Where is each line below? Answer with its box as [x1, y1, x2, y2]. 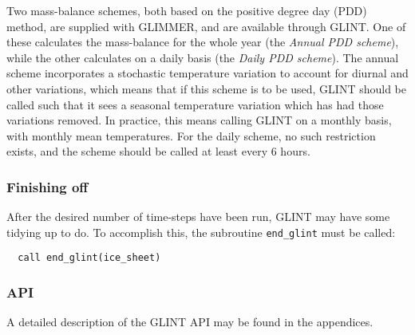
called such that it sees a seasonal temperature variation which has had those [6, 96, 384, 112]
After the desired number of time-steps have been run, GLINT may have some [6, 208, 390, 225]
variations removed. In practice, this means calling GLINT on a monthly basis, [6, 112, 392, 128]
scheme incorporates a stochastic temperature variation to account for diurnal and [6, 65, 409, 81]
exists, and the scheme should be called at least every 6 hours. [6, 143, 310, 160]
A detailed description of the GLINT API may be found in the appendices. [6, 313, 373, 330]
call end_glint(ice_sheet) [18, 252, 161, 264]
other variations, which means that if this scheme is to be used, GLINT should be [6, 80, 406, 97]
